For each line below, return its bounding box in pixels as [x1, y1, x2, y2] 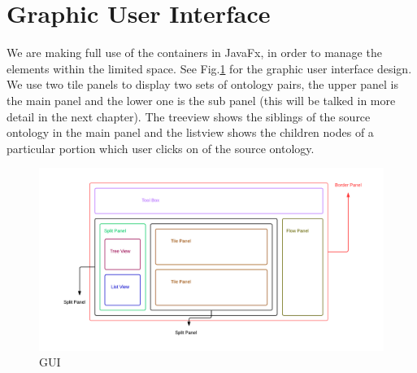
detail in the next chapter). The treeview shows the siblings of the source [7, 108, 371, 125]
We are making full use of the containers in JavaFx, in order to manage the [7, 44, 382, 61]
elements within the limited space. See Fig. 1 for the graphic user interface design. [7, 59, 412, 77]
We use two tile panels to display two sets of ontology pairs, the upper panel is [7, 76, 399, 93]
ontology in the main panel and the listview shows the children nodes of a [7, 124, 374, 141]
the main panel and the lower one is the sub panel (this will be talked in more [7, 91, 396, 108]
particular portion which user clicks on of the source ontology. [7, 139, 315, 156]
